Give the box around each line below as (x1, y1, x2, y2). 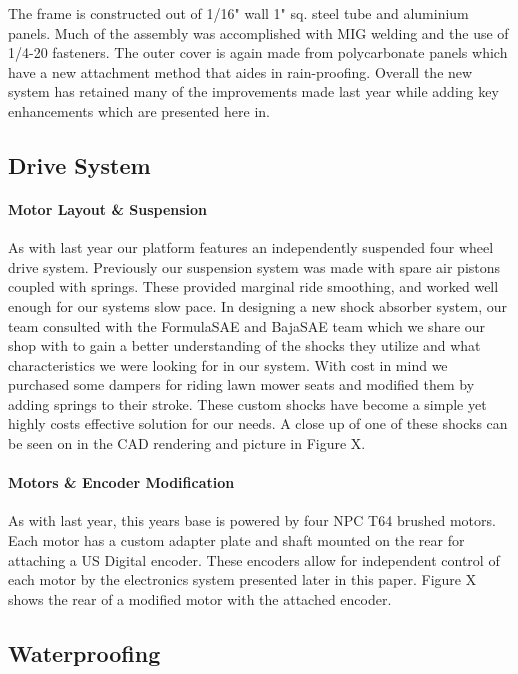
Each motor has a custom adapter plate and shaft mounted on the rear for (8, 530, 465, 551)
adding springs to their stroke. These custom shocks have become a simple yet (8, 393, 487, 414)
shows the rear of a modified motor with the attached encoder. (8, 588, 392, 609)
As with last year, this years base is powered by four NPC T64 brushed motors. (8, 510, 496, 531)
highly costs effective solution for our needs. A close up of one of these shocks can (8, 413, 508, 434)
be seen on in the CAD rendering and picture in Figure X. (8, 433, 366, 454)
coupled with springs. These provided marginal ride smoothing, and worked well (8, 276, 499, 297)
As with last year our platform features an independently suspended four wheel (8, 237, 494, 258)
